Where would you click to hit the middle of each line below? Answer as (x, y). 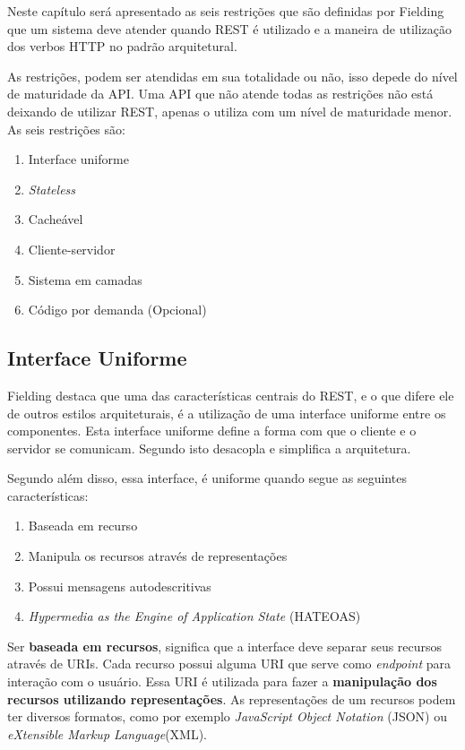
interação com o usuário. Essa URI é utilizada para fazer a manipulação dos (222, 681)
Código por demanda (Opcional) (117, 310)
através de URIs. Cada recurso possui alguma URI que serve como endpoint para (229, 664)
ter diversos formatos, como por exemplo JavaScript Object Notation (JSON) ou (227, 716)
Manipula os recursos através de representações (158, 556)
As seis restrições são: (66, 129)
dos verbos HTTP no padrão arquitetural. (122, 46)
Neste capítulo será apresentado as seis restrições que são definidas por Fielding (226, 11)
